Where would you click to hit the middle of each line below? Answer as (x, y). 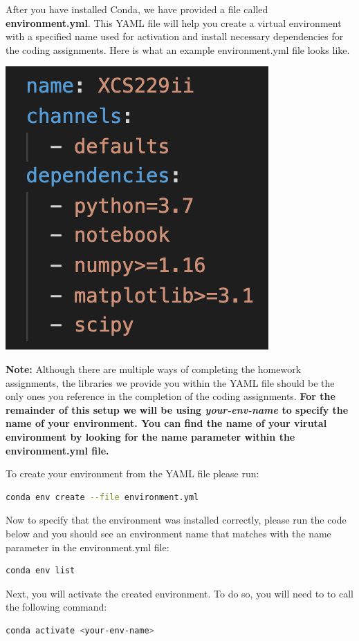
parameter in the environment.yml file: (88, 547)
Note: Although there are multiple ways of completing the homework (154, 369)
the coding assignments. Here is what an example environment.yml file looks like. (178, 49)
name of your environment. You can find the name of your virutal (166, 423)
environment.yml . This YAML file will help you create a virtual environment (174, 22)
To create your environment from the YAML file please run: (132, 473)
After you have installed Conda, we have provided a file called (137, 9)
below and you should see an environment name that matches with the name (168, 533)
